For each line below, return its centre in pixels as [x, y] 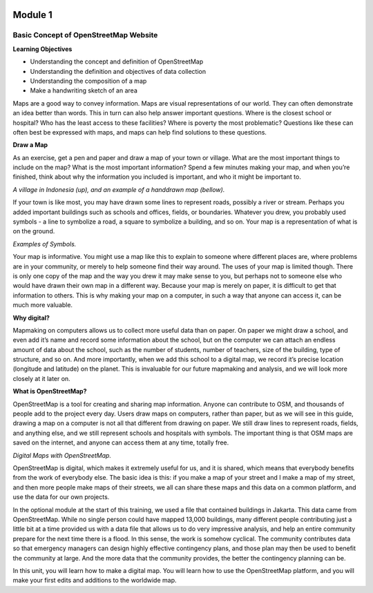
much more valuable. [42, 305]
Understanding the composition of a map [88, 81]
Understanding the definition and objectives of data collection [118, 71]
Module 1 [32, 15]
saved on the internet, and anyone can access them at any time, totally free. [121, 443]
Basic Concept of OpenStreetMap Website [85, 35]
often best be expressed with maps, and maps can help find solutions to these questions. [140, 132]
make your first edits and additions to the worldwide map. [95, 581]
